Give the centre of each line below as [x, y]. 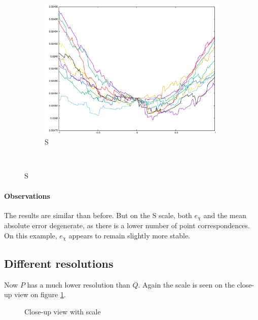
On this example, [31, 235]
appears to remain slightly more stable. [129, 235]
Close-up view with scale [63, 311]
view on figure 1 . [40, 294]
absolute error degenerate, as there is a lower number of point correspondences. [127, 225]
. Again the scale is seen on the [186, 284]
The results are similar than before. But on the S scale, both [98, 215]
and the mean [225, 215]
